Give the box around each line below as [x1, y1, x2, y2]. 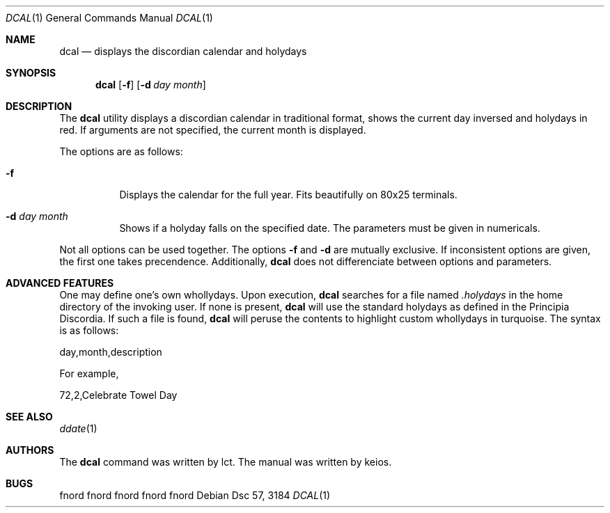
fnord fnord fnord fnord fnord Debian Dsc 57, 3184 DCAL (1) [59, 489, 331, 501]
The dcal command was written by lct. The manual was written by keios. [59, 456, 392, 468]
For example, [59, 368, 119, 379]
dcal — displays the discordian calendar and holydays [59, 45, 307, 57]
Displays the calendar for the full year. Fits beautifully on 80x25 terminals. [119, 189, 458, 200]
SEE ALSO [6, 411, 53, 423]
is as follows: [59, 324, 119, 336]
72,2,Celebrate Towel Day [59, 389, 178, 401]
